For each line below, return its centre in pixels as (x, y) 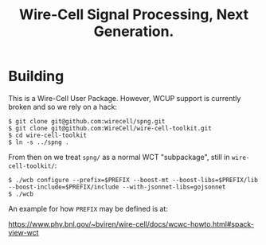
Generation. (134, 31)
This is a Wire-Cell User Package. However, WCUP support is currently (125, 98)
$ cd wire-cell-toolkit (48, 135)
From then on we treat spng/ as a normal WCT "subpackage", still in (119, 157)
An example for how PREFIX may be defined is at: (88, 208)
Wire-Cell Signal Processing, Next (134, 15)
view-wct (23, 232)
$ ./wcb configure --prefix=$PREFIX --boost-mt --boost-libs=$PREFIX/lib (133, 180)
